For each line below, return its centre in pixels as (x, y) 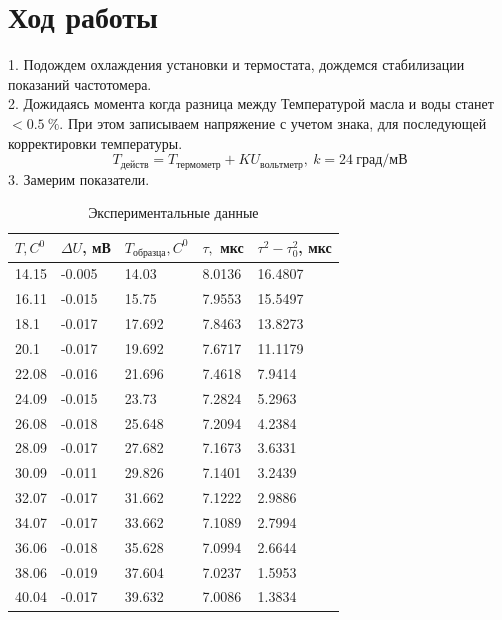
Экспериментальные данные (173, 212)
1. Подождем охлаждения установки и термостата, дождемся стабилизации (236, 64)
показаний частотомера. (80, 83)
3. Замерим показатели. (79, 178)
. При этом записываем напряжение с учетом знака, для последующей (273, 122)
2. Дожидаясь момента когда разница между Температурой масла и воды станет (251, 103)
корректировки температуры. (95, 142)
